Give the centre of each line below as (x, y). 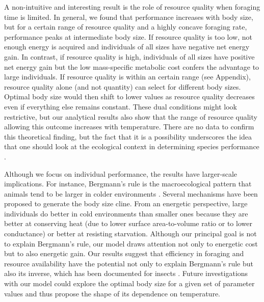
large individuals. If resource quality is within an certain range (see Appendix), (127, 77)
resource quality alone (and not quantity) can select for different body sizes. (123, 86)
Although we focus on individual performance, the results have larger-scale (121, 173)
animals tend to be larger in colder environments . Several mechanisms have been (131, 193)
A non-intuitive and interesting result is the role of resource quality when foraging (132, 7)
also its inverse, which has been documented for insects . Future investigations (126, 273)
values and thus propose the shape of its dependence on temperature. (112, 293)
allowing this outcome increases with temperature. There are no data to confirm (129, 127)
